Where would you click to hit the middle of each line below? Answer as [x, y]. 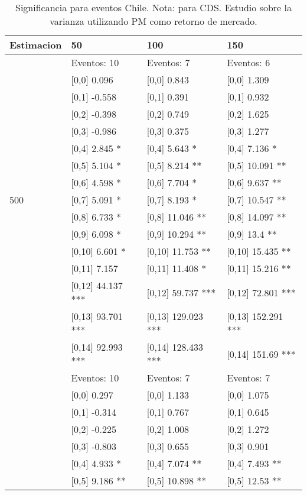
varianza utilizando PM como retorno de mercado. [153, 21]
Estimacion [36, 45]
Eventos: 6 [249, 62]
